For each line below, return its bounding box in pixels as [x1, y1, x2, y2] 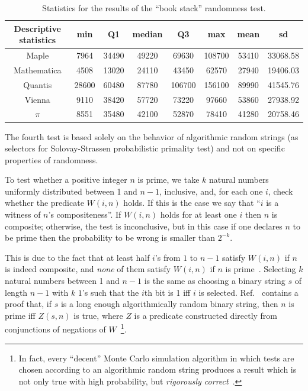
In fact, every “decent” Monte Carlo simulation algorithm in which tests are [18, 351, 294, 364]
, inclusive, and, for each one [159, 185, 263, 197]
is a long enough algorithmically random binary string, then [60, 298, 278, 310]
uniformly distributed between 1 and [5, 185, 137, 197]
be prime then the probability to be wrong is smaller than [5, 231, 215, 244]
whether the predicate [5, 196, 84, 209]
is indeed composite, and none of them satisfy [5, 263, 171, 275]
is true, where [73, 309, 123, 321]
